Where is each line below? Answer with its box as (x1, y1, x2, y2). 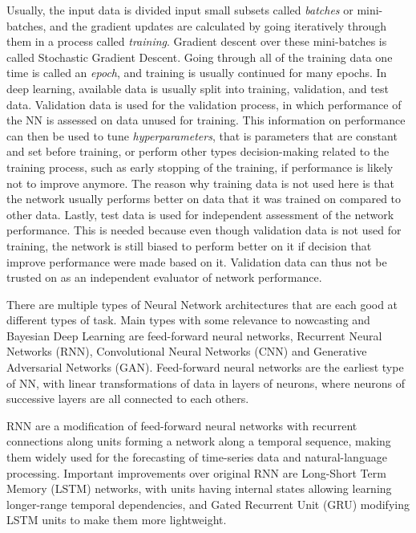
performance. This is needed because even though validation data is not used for (6, 222, 402, 238)
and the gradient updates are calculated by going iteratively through (50, 17, 387, 34)
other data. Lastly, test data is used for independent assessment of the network (6, 205, 394, 222)
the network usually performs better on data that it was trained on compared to (6, 190, 402, 207)
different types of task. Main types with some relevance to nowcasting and (6, 311, 370, 328)
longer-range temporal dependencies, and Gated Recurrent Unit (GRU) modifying (6, 495, 410, 512)
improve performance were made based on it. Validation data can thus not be (6, 253, 387, 270)
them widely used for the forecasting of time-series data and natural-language (6, 449, 387, 466)
